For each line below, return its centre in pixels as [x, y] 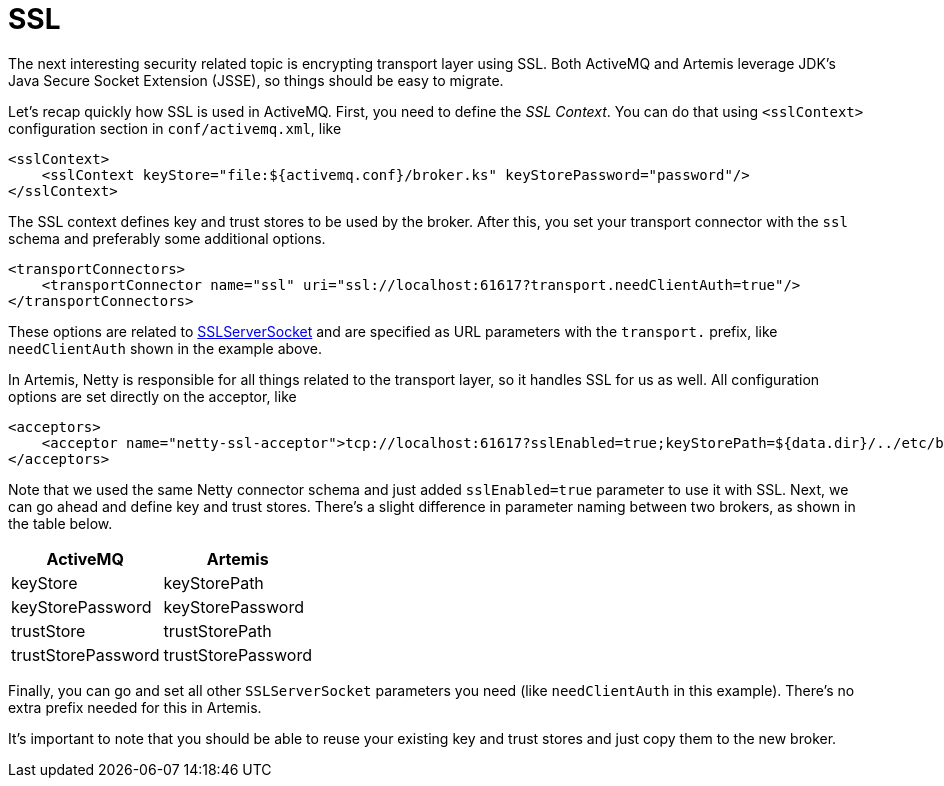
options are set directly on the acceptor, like [152, 396]
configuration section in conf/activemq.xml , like [175, 128]
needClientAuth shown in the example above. [165, 348]
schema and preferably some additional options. [167, 238]
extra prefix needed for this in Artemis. [135, 707]
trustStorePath [217, 630]
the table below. [60, 523]
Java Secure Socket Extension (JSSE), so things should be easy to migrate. [256, 80]
